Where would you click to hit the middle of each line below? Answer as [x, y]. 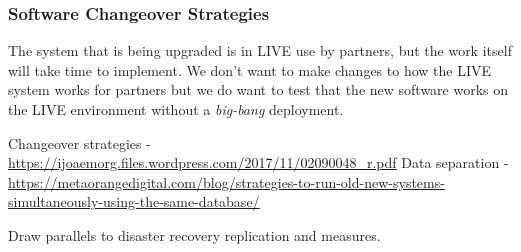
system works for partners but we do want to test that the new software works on [258, 89]
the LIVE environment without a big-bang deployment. [176, 109]
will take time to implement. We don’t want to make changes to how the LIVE [250, 69]
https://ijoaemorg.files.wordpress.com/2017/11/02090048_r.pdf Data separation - [258, 162]
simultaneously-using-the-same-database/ [134, 201]
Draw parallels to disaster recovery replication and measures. [194, 234]
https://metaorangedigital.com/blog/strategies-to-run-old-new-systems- [226, 181]
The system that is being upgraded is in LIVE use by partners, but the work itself [260, 50]
